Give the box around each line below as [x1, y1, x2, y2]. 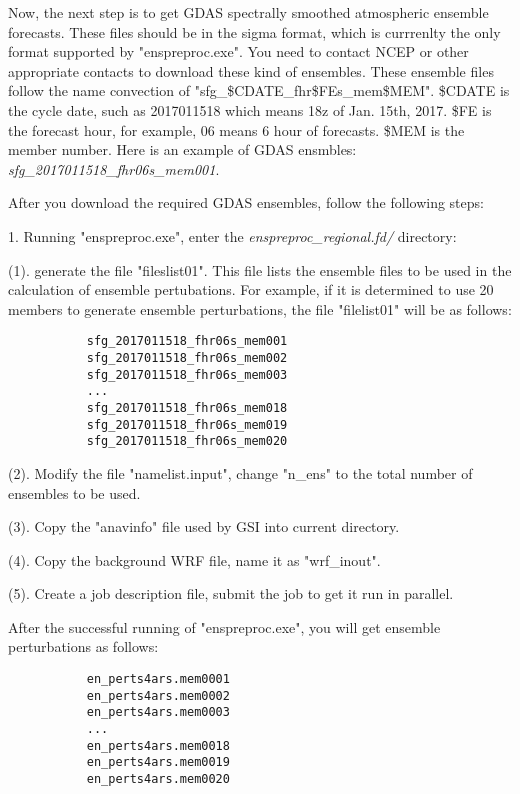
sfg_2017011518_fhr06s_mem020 [86, 434, 288, 449]
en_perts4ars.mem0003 [86, 705, 230, 720]
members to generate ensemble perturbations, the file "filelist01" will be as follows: [8, 298, 512, 319]
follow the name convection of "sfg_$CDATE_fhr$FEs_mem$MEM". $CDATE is [8, 80, 510, 101]
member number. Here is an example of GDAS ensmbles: [8, 139, 357, 160]
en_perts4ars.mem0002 [86, 688, 230, 703]
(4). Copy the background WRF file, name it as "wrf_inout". [8, 549, 381, 570]
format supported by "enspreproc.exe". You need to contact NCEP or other [8, 41, 469, 62]
